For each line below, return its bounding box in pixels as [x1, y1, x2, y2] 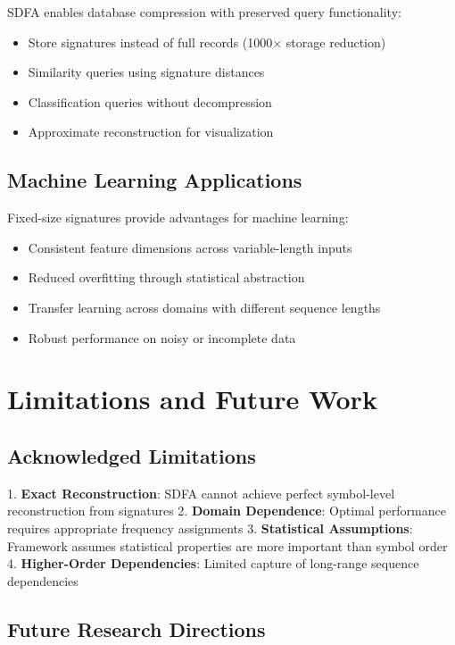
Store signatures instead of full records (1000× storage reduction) [28, 32, 386, 51]
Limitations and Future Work [7, 381, 377, 417]
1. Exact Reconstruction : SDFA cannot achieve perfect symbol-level [7, 483, 395, 502]
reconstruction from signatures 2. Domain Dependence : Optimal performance [7, 501, 446, 520]
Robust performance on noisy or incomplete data [28, 328, 296, 347]
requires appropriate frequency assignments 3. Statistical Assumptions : [7, 518, 413, 537]
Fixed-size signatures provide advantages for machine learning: [7, 208, 349, 227]
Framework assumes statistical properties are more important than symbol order [7, 536, 448, 555]
